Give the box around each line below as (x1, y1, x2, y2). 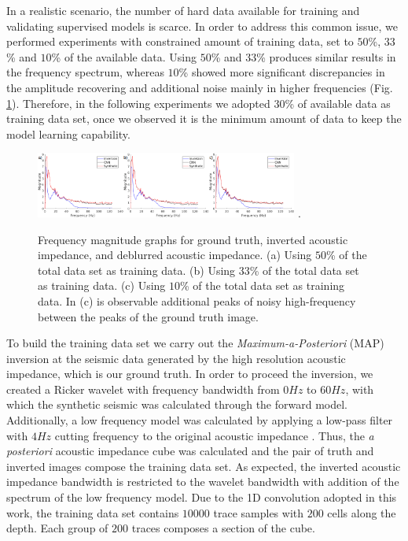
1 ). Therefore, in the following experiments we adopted (6, 94, 270, 111)
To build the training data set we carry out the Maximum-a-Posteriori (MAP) (6, 335, 384, 351)
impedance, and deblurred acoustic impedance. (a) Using (38, 246, 312, 263)
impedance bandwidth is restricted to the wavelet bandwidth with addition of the (6, 473, 399, 490)
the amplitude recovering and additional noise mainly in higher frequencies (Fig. (6, 79, 393, 95)
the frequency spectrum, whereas (6, 64, 164, 80)
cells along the (327, 504, 396, 521)
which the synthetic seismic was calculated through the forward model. (6, 396, 348, 413)
